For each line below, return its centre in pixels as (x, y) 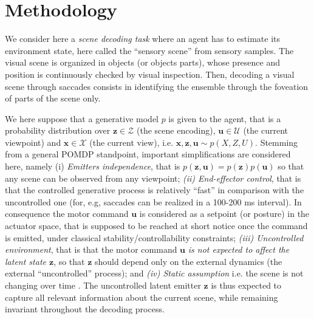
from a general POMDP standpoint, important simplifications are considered (148, 154)
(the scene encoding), (176, 130)
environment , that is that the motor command (91, 249)
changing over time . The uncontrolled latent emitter (103, 285)
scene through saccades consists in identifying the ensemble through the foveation (157, 86)
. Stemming (277, 142)
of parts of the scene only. (53, 98)
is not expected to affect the (239, 249)
